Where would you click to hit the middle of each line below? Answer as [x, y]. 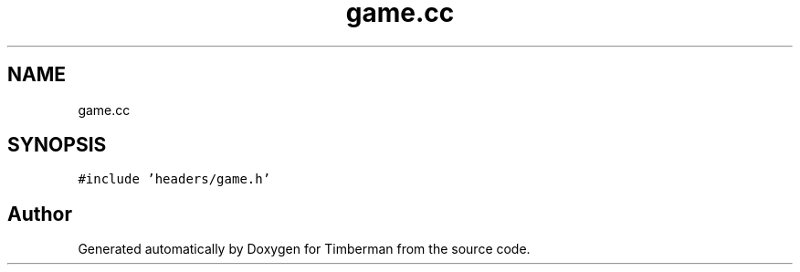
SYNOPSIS [57, 145]
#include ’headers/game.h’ [174, 179]
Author [40, 214]
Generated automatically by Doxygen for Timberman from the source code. [304, 249]
